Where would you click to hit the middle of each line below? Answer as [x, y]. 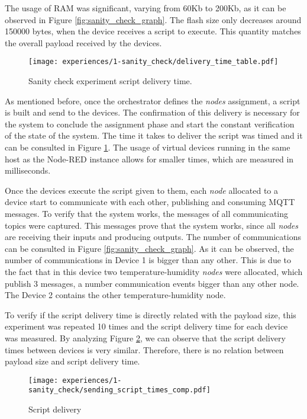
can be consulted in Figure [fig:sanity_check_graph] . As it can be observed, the [149, 248]
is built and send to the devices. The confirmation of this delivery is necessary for [152, 112]
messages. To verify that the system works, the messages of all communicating [147, 213]
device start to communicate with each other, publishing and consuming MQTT [150, 202]
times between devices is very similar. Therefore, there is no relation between [144, 349]
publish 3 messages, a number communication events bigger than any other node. [152, 283]
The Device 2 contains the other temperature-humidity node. [115, 295]
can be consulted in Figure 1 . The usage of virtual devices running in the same [148, 147]
